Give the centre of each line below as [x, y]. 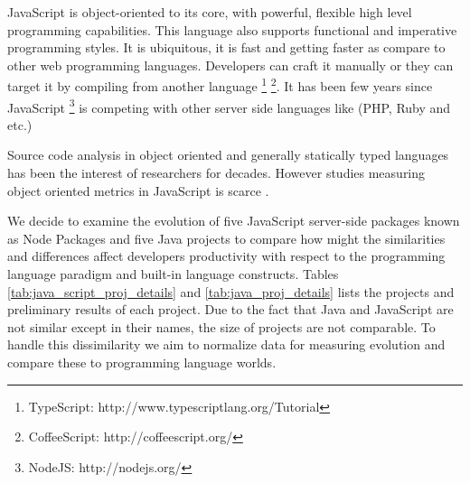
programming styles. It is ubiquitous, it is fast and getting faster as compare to [226, 47]
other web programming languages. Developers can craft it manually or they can [230, 65]
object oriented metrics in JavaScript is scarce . [138, 190]
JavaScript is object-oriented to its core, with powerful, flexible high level [210, 12]
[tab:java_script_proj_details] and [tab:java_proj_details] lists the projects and [231, 291]
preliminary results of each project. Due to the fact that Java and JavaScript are [230, 309]
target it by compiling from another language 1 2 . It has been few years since [220, 85]
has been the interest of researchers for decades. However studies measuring [216, 173]
